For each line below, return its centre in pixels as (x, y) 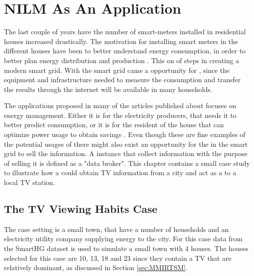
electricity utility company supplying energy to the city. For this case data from (123, 239)
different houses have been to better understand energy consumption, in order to (125, 51)
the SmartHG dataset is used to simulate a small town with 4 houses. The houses (126, 248)
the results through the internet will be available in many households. (108, 89)
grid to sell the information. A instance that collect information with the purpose (126, 153)
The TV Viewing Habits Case (81, 209)
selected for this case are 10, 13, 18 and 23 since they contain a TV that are (118, 258)
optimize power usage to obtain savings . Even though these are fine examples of (125, 134)
